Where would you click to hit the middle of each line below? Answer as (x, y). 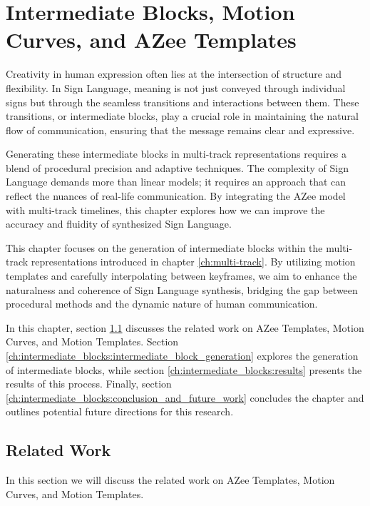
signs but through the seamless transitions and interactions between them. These (183, 102)
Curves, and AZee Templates (151, 40)
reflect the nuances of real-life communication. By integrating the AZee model (176, 196)
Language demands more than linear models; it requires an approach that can (176, 182)
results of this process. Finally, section (89, 384)
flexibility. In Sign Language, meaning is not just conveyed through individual (176, 87)
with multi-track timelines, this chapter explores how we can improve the (165, 209)
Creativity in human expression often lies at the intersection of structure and (174, 74)
